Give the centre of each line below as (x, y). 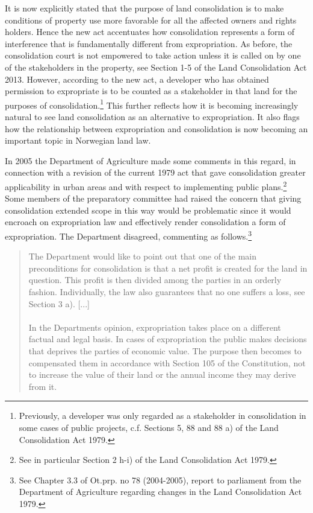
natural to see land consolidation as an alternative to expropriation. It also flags (152, 116)
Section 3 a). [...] (59, 303)
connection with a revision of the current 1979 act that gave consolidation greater (155, 172)
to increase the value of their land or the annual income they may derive (162, 374)
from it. (43, 386)
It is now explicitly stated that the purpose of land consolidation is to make (144, 8)
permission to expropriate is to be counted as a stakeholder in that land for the (151, 91)
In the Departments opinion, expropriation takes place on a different (155, 327)
